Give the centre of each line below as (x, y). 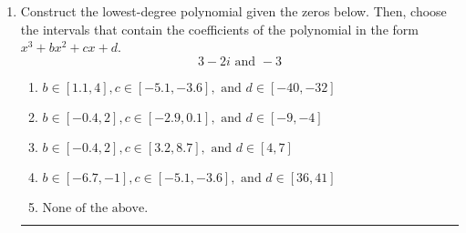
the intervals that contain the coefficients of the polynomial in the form (219, 29)
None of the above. (95, 208)
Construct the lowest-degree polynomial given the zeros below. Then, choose (233, 11)
